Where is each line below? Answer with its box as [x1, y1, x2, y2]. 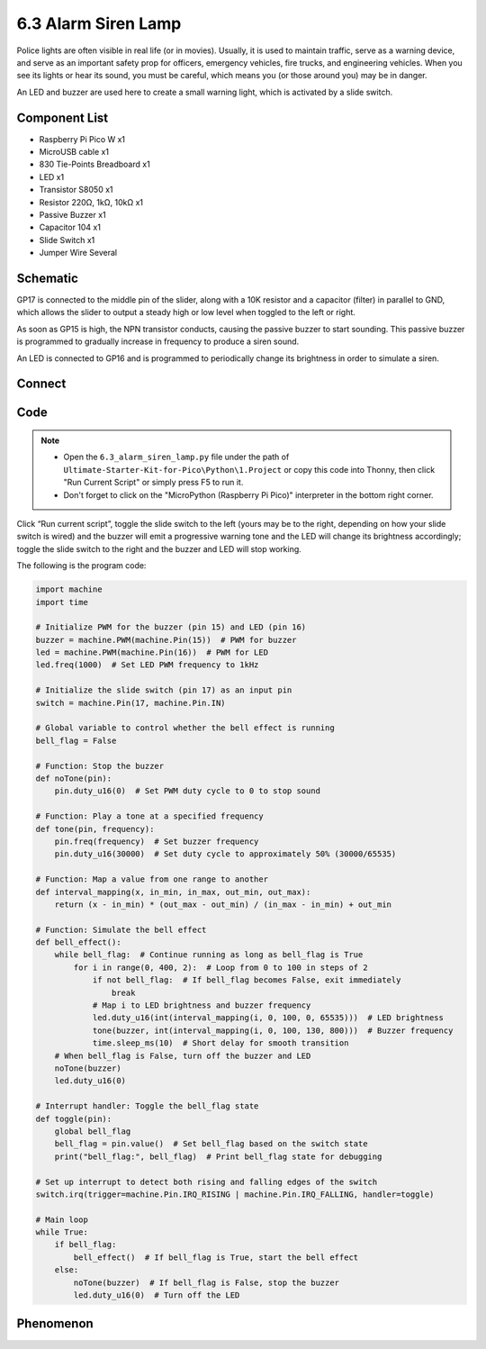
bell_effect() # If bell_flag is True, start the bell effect [73, 1252, 359, 1263]
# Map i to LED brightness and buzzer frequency [92, 1000, 311, 1010]
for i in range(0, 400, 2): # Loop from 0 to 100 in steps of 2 [73, 962, 368, 973]
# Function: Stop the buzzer [35, 761, 165, 771]
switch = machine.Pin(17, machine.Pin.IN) [35, 698, 226, 708]
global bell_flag [54, 1126, 131, 1136]
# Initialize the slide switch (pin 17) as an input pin [35, 685, 292, 695]
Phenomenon [16, 1316, 94, 1332]
